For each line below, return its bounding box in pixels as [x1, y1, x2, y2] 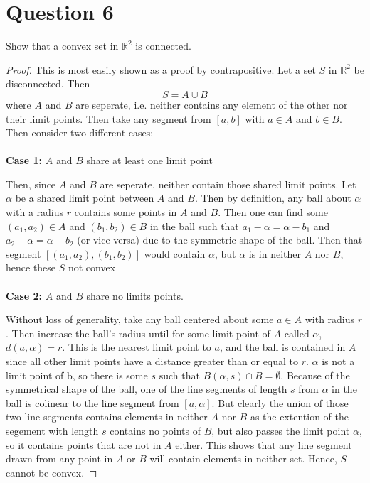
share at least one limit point [86, 153, 213, 168]
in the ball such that [149, 218, 239, 233]
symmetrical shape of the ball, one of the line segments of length [6, 381, 287, 396]
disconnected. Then [6, 76, 90, 91]
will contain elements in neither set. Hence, [149, 451, 337, 466]
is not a [322, 354, 355, 368]
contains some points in [74, 205, 177, 219]
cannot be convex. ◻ [6, 465, 97, 479]
